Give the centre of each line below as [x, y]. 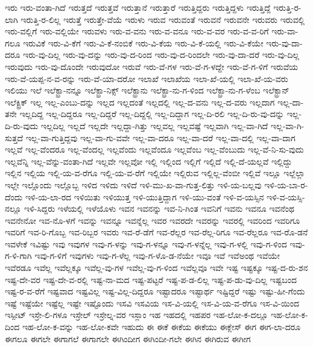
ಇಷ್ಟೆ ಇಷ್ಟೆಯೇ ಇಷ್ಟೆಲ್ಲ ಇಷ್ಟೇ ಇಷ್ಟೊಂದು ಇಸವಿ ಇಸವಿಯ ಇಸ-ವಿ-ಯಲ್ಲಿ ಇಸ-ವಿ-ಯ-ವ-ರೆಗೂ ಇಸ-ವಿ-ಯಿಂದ [152, 303]
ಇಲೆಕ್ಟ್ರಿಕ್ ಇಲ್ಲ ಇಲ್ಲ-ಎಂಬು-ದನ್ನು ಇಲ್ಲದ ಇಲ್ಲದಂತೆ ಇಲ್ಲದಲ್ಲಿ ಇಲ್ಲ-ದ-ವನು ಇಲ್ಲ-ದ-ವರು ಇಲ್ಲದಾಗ [140, 102]
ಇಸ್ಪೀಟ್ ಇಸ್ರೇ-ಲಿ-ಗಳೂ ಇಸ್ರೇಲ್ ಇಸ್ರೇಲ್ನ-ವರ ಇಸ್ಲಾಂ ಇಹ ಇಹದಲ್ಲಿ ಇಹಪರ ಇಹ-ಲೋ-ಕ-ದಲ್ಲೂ [137, 315]
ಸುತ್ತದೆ [14, 137]
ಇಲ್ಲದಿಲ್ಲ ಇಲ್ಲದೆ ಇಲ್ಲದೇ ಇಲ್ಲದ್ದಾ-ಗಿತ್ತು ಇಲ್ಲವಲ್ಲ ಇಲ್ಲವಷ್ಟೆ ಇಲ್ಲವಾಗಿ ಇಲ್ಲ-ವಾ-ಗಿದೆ [154, 125]
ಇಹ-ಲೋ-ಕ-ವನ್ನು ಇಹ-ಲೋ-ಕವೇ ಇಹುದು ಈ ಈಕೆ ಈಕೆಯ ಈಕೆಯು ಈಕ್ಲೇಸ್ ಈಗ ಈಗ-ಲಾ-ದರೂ [161, 327]
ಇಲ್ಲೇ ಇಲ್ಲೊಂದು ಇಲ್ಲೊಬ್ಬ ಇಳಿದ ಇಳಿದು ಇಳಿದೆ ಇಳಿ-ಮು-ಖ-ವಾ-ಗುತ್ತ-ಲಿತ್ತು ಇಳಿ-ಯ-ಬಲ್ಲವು [133, 184]
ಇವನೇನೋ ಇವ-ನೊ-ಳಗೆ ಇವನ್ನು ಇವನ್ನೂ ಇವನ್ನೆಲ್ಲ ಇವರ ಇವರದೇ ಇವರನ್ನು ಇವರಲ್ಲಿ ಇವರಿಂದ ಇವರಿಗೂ [153, 220]
